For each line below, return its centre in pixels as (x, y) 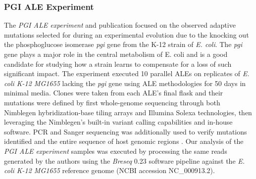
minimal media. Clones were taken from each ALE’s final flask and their (114, 93)
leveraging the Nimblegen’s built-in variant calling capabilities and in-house (118, 122)
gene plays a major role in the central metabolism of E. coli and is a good (116, 54)
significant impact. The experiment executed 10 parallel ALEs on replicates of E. (127, 73)
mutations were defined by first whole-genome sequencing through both (112, 102)
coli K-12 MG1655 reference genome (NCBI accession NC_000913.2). (109, 170)
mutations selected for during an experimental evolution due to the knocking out (127, 34)
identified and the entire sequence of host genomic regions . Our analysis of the (124, 141)
